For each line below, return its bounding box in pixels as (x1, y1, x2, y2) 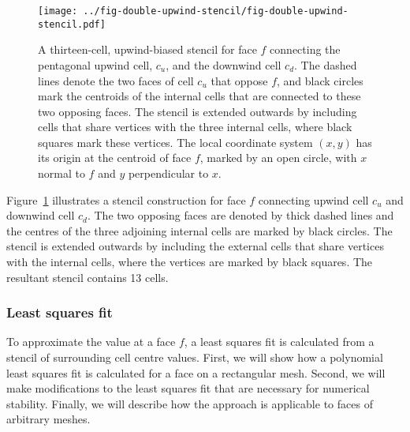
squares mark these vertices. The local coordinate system (38, 133, 313, 150)
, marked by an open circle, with (199, 149, 357, 166)
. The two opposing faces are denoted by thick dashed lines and (87, 207, 394, 224)
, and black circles (277, 72, 363, 88)
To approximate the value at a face (6, 333, 176, 350)
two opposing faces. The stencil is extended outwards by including (38, 103, 357, 119)
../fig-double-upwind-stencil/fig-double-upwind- (83, 6, 348, 17)
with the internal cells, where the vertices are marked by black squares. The (6, 254, 373, 270)
